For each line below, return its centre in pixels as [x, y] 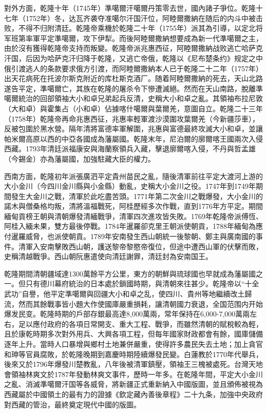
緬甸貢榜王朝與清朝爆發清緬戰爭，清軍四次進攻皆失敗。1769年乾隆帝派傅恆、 [133, 216]
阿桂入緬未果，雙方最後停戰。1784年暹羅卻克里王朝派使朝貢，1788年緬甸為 [130, 226]
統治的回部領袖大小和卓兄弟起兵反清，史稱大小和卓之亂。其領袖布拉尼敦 [140, 98]
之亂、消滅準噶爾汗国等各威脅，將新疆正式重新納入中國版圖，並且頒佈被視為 [133, 384]
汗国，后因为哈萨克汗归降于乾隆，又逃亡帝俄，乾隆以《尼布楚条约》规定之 [130, 58]
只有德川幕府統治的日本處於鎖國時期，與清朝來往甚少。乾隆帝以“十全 [142, 283]
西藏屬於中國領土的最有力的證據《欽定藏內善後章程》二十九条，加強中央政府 [133, 394]
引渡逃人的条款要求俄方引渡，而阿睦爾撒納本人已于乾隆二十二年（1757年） [137, 68]
